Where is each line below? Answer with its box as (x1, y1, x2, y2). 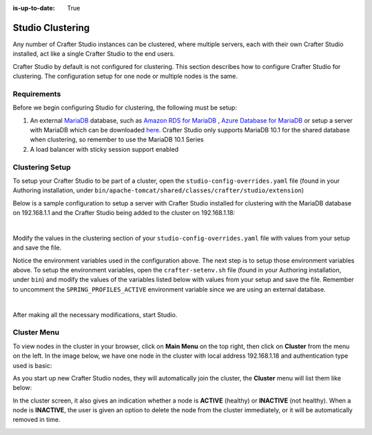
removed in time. (12, 416, 61, 424)
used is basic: (12, 361, 52, 370)
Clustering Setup (12, 162, 71, 172)
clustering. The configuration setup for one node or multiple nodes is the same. (12, 72, 238, 81)
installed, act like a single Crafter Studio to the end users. (12, 50, 175, 58)
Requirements (12, 89, 61, 99)
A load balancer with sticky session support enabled (30, 145, 179, 153)
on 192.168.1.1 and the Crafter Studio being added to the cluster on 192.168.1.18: (12, 209, 236, 217)
